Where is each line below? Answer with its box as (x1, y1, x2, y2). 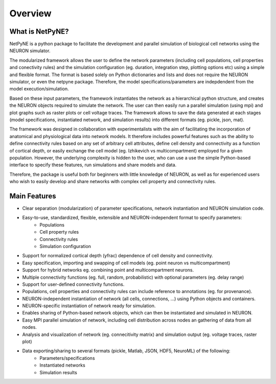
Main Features (9, 192, 56, 200)
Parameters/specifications (39, 355, 95, 361)
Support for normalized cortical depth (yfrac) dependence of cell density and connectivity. (22, 253, 213, 259)
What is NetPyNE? (9, 27, 69, 36)
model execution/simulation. (9, 86, 69, 92)
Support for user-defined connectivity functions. (22, 281, 125, 287)
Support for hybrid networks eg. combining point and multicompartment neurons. (22, 267, 194, 273)
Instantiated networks (39, 362, 85, 368)
